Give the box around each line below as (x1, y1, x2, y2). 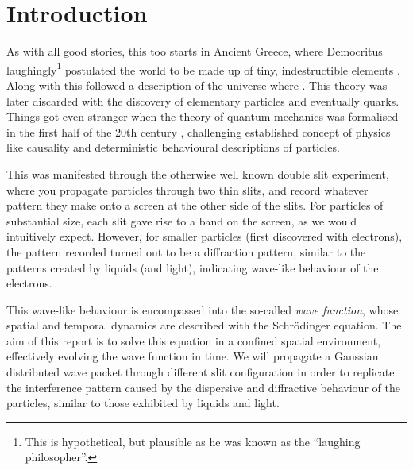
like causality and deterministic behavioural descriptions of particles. (6, 139, 340, 156)
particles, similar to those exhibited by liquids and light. (6, 395, 280, 411)
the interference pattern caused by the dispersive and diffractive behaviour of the (6, 379, 400, 395)
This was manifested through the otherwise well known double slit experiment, (6, 165, 389, 182)
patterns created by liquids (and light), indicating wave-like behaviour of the (6, 259, 379, 275)
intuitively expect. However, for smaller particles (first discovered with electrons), (6, 228, 403, 245)
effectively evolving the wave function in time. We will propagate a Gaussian (6, 348, 379, 364)
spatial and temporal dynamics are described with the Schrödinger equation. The (6, 317, 402, 333)
